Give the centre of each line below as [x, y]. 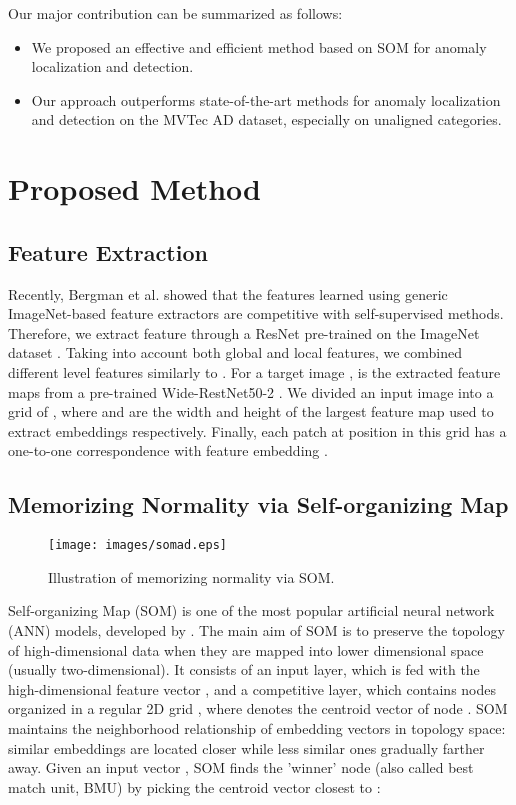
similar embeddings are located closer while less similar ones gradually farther [246, 747]
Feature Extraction [108, 251]
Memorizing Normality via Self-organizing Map [258, 504]
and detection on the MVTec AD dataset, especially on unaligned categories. [266, 119]
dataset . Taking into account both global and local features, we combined [235, 352]
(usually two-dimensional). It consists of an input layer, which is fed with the [244, 669]
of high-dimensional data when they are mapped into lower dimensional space [246, 649]
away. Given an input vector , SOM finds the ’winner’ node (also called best [241, 767]
